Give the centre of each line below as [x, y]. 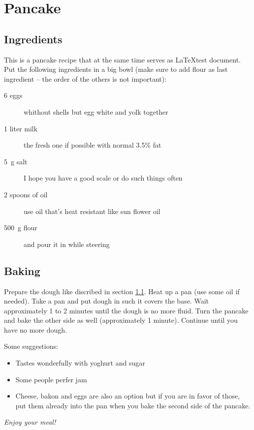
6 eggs [13, 95]
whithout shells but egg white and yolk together [96, 111]
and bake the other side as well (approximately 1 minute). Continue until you [121, 320]
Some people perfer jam [51, 379]
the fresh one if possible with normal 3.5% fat [93, 145]
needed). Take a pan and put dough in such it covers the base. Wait [106, 301]
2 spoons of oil [26, 194]
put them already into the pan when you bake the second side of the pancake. [133, 405]
